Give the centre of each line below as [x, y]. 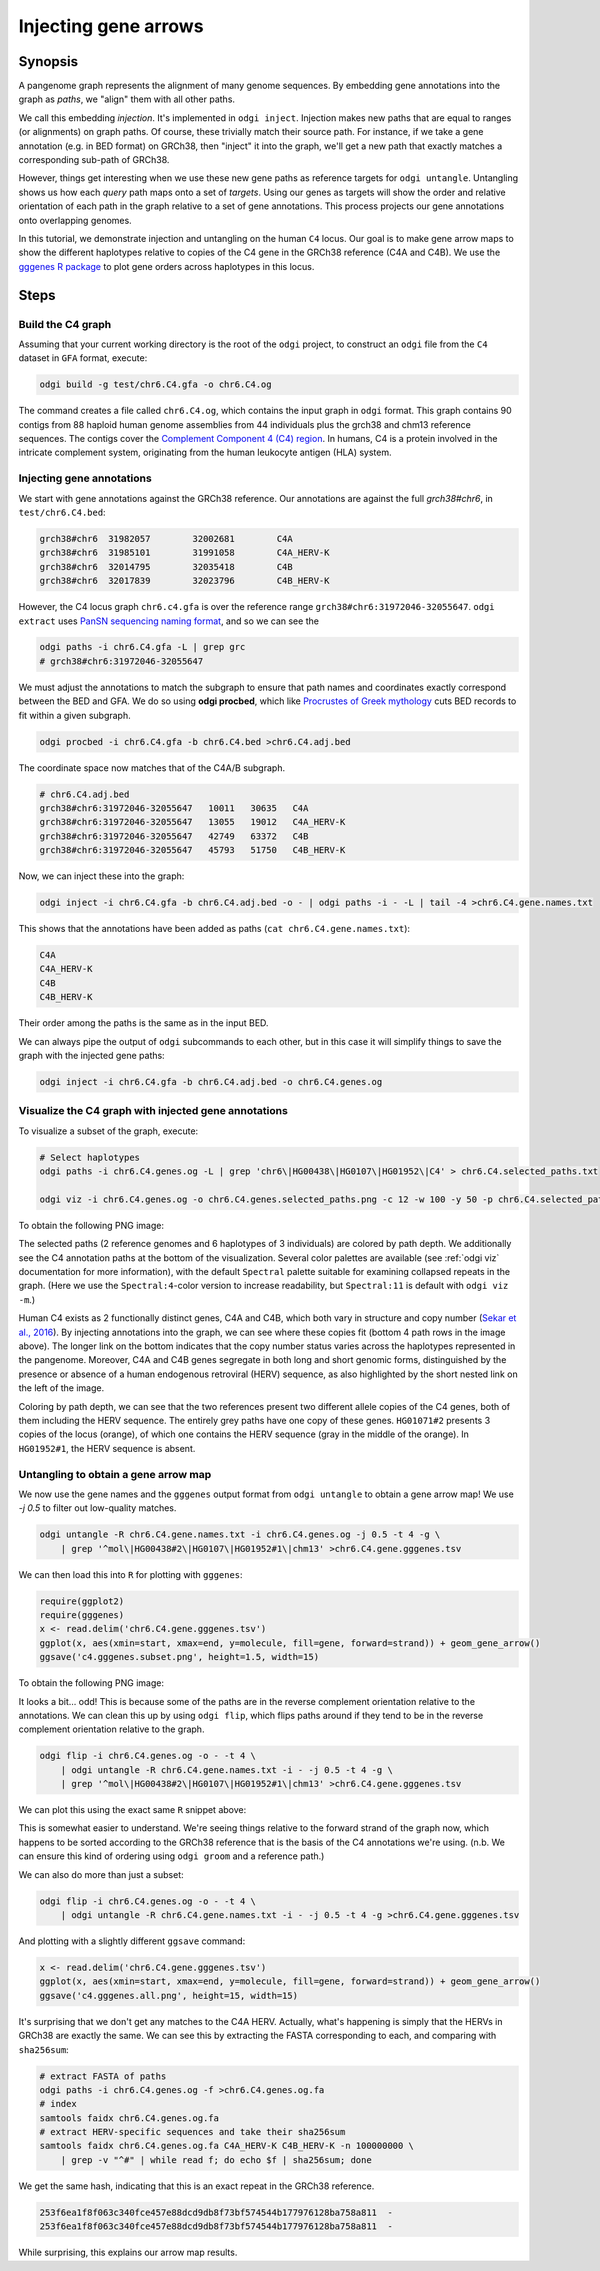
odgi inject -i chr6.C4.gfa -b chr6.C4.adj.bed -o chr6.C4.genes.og [211, 1082]
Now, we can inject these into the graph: [101, 876]
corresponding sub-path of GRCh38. [94, 160]
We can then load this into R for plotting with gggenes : [131, 1574]
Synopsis [48, 61]
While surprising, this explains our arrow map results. [128, 2252]
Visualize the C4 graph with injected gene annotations [153, 1111]
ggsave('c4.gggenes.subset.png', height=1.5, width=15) [179, 1657]
